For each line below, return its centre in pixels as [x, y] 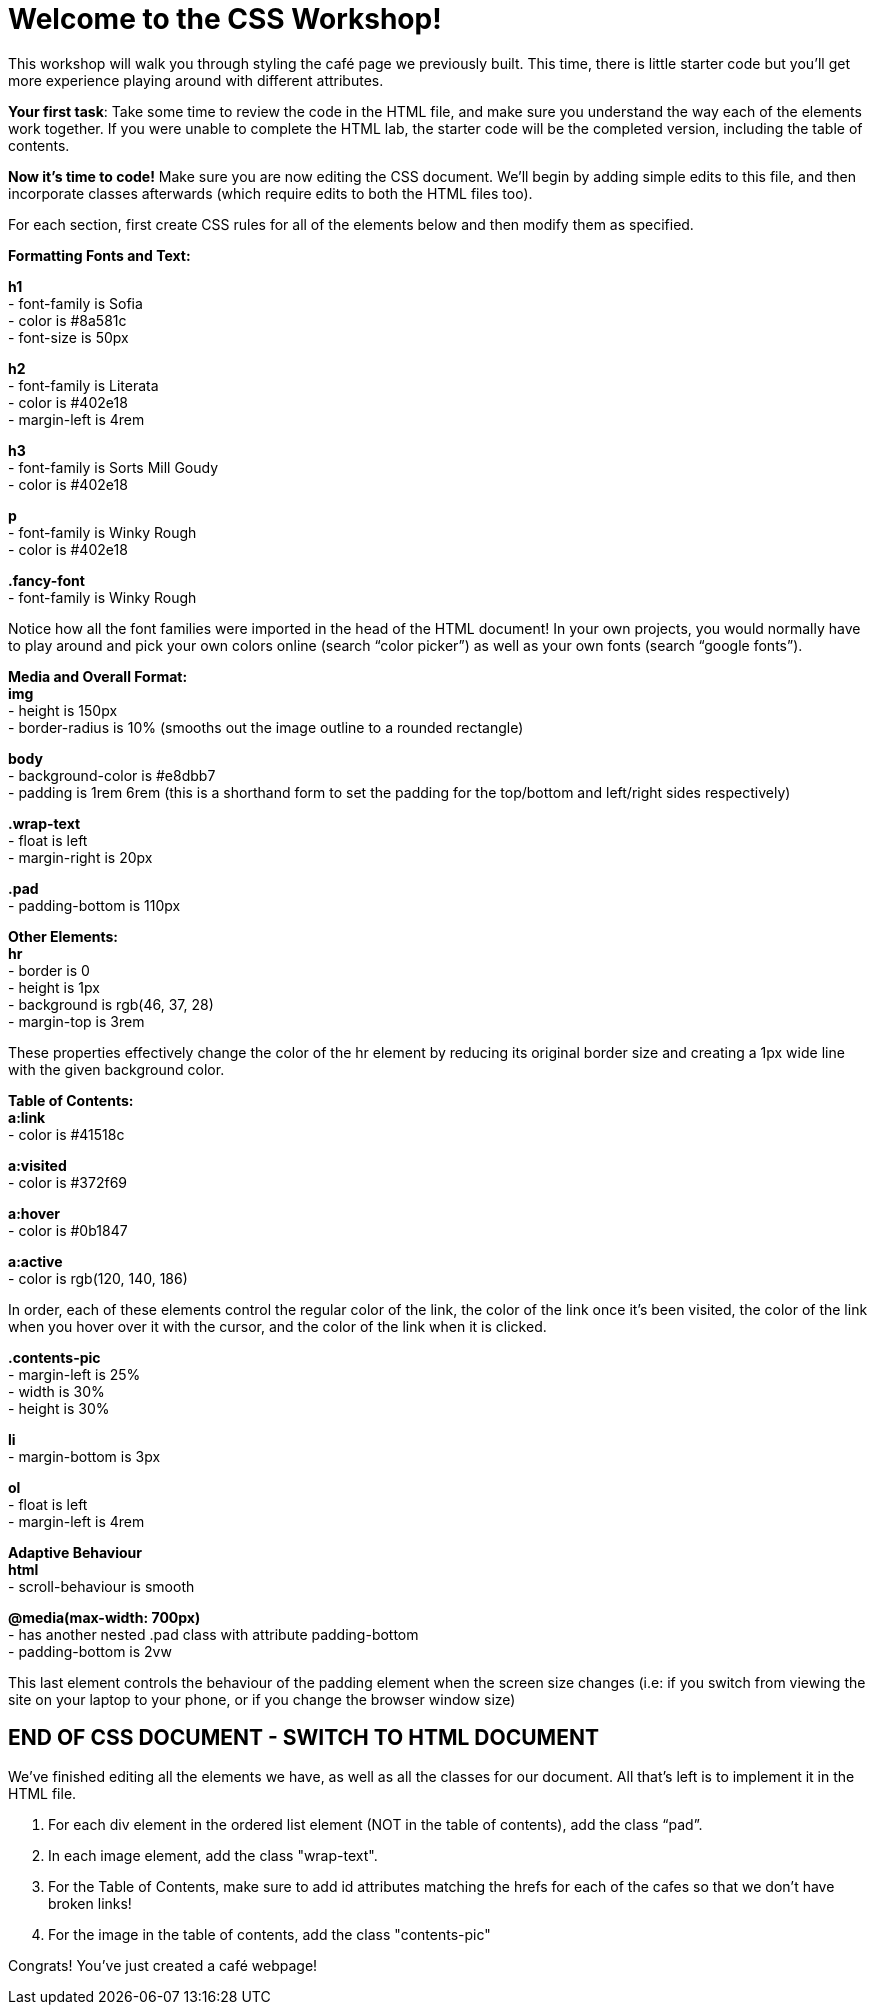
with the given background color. [116, 1069]
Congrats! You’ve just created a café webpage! [163, 1965]
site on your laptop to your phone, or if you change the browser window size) [262, 1699]
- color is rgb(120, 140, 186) [98, 1278]
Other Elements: [63, 936]
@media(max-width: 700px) [104, 1617]
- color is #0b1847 [68, 1230]
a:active [35, 1261]
